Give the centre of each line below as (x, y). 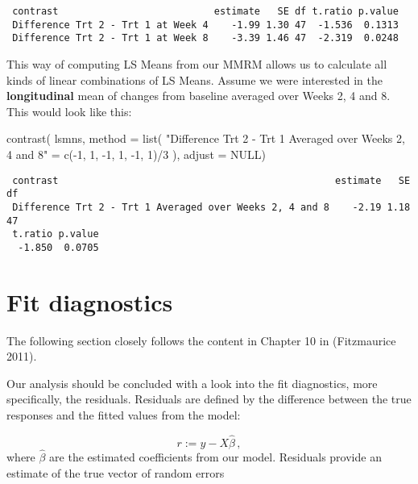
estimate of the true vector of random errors (116, 472)
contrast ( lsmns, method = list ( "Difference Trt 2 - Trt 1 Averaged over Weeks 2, (206, 138)
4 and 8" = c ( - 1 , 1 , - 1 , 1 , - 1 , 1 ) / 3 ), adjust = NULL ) (137, 154)
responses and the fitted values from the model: (124, 414)
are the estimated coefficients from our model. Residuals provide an (215, 457)
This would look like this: (69, 111)
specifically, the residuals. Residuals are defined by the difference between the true (209, 399)
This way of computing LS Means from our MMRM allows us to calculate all (197, 63)
